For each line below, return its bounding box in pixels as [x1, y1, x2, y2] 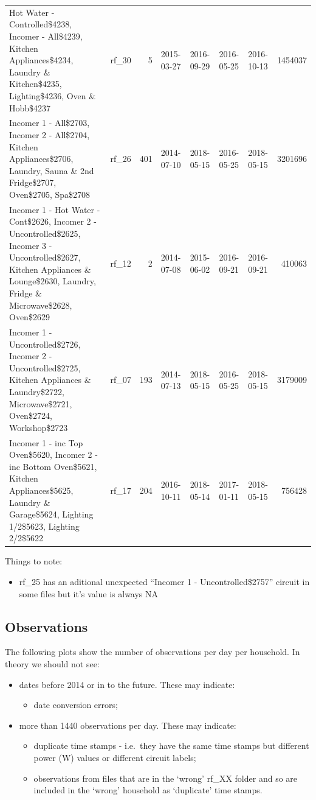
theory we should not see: [5, 657, 100, 670]
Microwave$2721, [9, 397, 72, 410]
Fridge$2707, [9, 176, 57, 189]
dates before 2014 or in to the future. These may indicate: [19, 678, 235, 690]
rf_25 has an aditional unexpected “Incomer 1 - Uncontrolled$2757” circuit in [19, 575, 310, 588]
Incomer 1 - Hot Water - [9, 203, 100, 216]
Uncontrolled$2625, [9, 226, 81, 239]
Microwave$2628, [9, 298, 72, 311]
